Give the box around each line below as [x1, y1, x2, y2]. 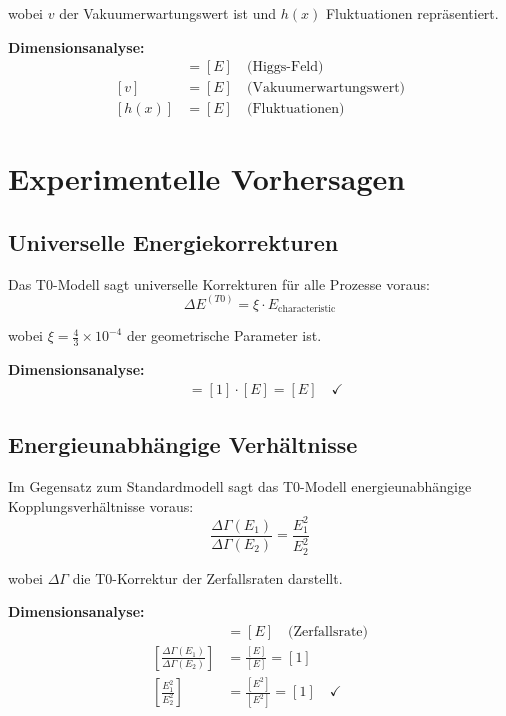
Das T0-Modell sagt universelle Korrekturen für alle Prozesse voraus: [8, 273, 430, 294]
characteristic [278, 304, 336, 315]
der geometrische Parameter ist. [126, 325, 322, 346]
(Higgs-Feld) [246, 60, 324, 75]
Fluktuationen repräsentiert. [325, 3, 499, 23]
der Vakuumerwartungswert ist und [59, 3, 277, 23]
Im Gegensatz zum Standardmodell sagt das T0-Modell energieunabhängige [8, 476, 472, 496]
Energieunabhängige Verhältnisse [8, 429, 358, 460]
